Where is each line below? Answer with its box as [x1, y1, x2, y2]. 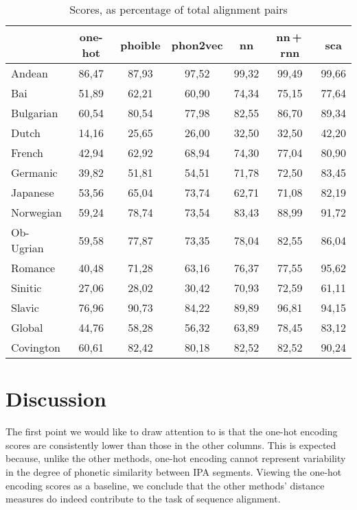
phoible [120, 36, 161, 53]
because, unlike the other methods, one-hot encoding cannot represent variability [5, 451, 346, 465]
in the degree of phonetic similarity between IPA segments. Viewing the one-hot [5, 464, 342, 478]
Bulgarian [11, 105, 58, 121]
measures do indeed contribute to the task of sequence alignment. [5, 491, 281, 506]
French [11, 145, 43, 160]
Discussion [5, 385, 106, 413]
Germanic [11, 165, 58, 180]
